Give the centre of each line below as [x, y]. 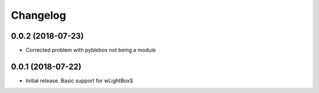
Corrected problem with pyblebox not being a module [91, 50]
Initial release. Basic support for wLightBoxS [79, 80]
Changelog [38, 15]
